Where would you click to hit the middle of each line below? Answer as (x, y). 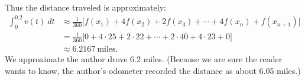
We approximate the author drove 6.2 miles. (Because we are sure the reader (144, 59)
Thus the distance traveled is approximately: (85, 7)
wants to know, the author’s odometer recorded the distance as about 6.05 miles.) (153, 70)
